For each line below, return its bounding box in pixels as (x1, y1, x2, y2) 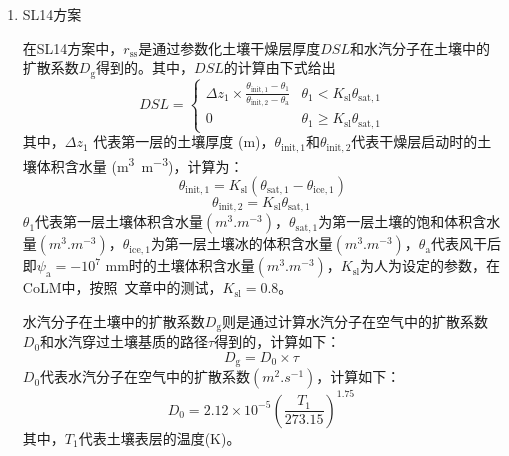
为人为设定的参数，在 (360, 255, 501, 276)
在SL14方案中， (22, 37, 124, 58)
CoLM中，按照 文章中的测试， (22, 277, 223, 298)
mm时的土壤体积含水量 (105, 255, 255, 276)
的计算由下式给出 (223, 57, 336, 78)
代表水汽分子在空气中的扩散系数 (40, 366, 251, 387)
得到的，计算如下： (214, 331, 341, 352)
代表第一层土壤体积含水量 (35, 211, 204, 232)
